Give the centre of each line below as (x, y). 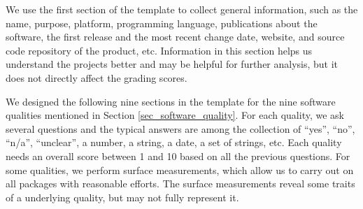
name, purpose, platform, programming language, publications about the (162, 23)
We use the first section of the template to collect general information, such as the (182, 9)
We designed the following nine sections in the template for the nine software (171, 101)
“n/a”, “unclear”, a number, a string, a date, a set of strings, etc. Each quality (174, 142)
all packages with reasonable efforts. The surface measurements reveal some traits (180, 183)
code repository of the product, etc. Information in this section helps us (159, 50)
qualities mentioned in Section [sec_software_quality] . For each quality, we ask (175, 115)
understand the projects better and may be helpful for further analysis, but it (172, 64)
